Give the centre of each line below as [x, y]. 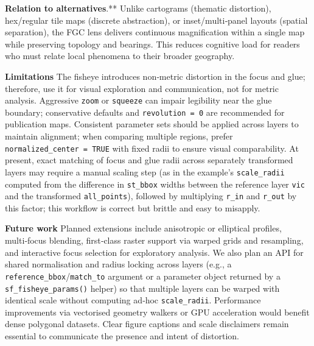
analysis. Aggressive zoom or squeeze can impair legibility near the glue [138, 100]
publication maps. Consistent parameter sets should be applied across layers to [152, 124]
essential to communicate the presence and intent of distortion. [122, 336]
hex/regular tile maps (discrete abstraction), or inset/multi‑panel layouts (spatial [156, 20]
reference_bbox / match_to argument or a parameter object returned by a [143, 276]
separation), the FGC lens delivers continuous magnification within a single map [155, 32]
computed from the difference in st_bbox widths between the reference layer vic [155, 184]
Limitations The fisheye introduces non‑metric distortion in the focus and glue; [155, 76]
